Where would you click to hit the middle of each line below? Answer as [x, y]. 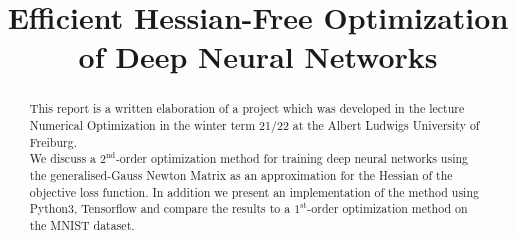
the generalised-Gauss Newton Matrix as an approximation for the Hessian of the [241, 174]
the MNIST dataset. [82, 224]
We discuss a [63, 158]
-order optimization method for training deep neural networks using [292, 158]
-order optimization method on [387, 208]
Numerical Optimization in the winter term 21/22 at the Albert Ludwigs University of [254, 125]
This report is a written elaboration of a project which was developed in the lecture [247, 108]
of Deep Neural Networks [258, 56]
